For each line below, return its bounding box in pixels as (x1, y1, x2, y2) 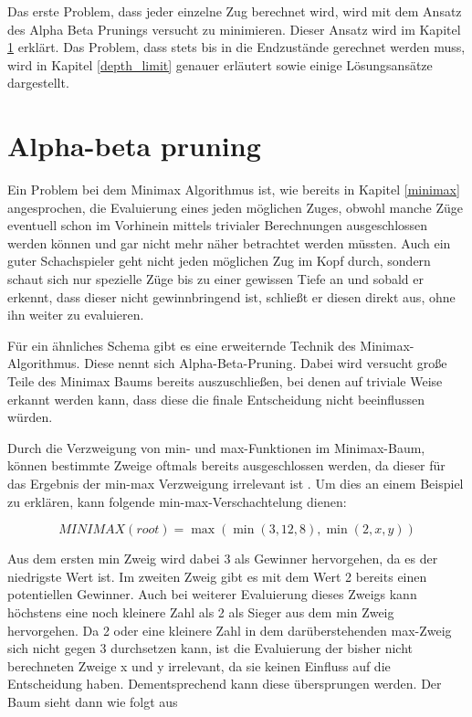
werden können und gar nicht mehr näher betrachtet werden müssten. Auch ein (7, 233, 451, 252)
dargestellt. (7, 73, 69, 92)
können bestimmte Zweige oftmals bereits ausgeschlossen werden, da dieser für (7, 456, 446, 475)
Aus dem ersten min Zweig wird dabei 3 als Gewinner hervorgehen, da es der (7, 549, 438, 568)
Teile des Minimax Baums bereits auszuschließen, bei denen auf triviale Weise (7, 372, 443, 391)
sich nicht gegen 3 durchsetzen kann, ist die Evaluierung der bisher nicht (7, 638, 413, 658)
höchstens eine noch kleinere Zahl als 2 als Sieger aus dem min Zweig (7, 602, 394, 621)
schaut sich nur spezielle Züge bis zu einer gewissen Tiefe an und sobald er (7, 269, 424, 289)
